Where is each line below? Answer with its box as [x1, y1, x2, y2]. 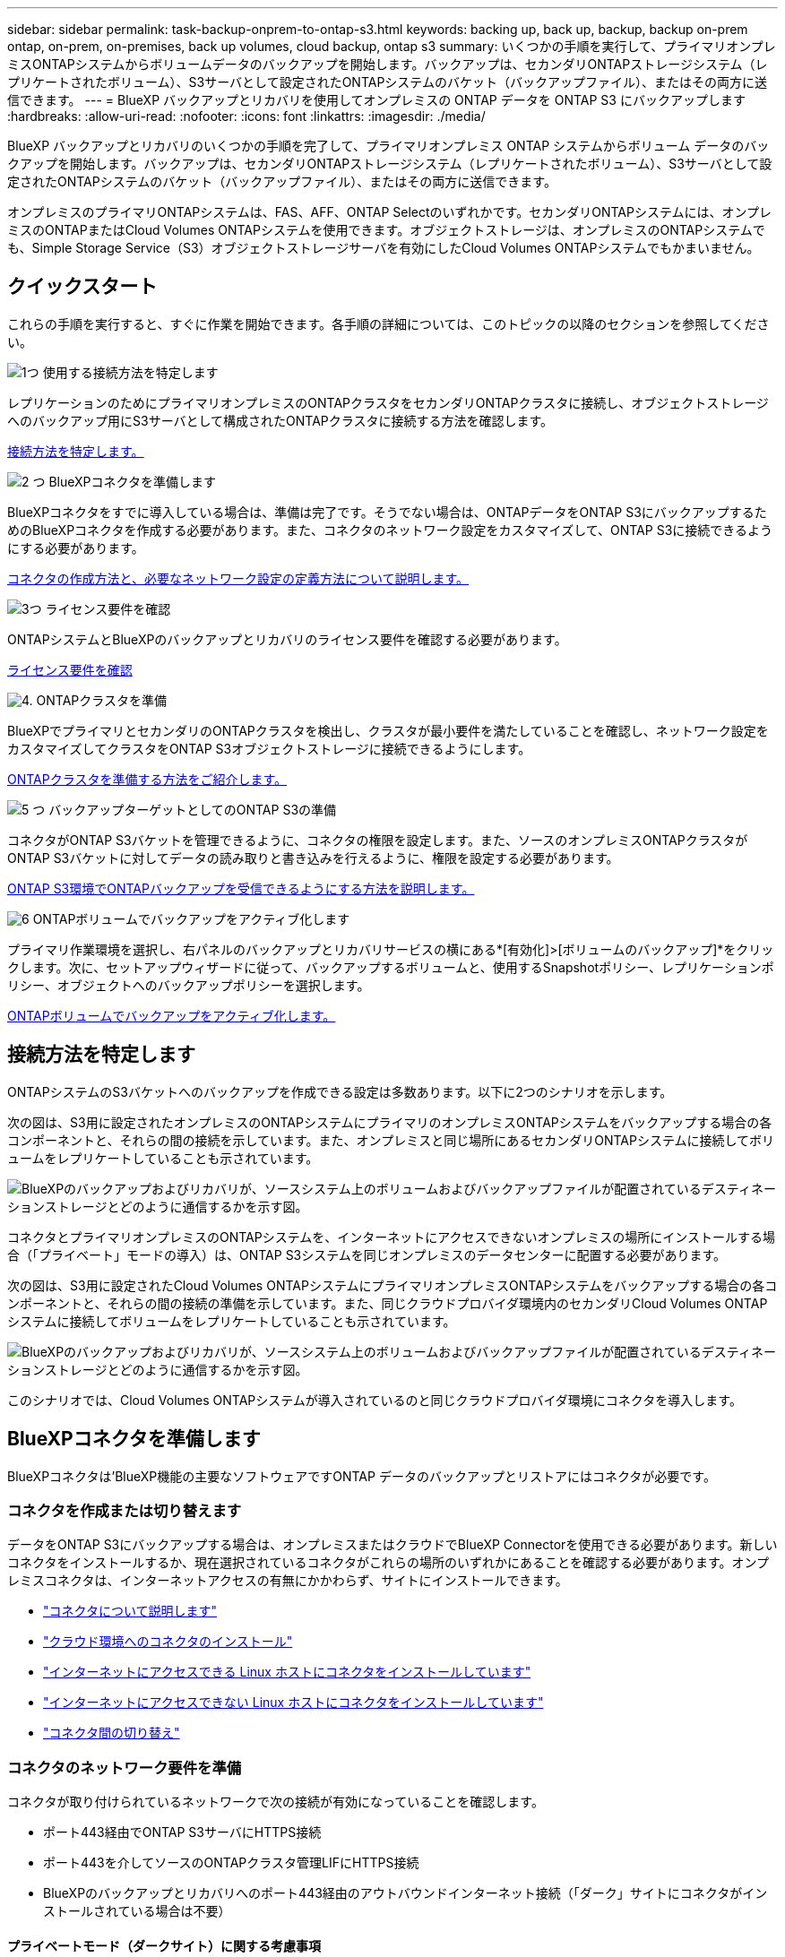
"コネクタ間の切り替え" [43, 1725, 180, 1741]
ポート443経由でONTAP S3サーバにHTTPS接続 [43, 1824, 322, 1841]
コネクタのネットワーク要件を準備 [7, 1758, 242, 1777]
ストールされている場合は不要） [43, 1903, 231, 1919]
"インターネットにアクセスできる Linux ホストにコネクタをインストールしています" [43, 1664, 531, 1680]
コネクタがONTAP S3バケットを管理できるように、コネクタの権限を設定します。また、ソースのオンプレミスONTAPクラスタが [7, 832, 748, 848]
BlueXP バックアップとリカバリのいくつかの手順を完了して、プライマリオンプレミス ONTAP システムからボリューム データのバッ [7, 138, 770, 153]
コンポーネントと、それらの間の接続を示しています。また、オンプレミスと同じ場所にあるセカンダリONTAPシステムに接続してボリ [7, 1132, 775, 1148]
